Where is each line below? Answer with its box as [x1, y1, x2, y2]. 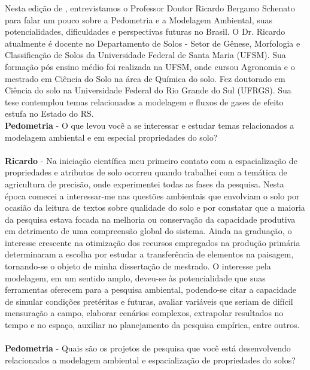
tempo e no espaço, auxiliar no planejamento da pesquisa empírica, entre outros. [5, 319, 300, 331]
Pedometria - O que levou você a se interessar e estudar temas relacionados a [5, 119, 294, 131]
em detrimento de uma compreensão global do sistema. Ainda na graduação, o [5, 225, 292, 237]
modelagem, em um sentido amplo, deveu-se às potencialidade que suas [5, 271, 266, 284]
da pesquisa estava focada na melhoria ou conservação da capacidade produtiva [5, 213, 296, 225]
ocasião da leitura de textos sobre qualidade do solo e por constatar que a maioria [5, 201, 305, 214]
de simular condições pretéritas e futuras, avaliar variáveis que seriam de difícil [5, 295, 293, 307]
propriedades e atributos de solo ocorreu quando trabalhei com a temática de [5, 166, 287, 178]
